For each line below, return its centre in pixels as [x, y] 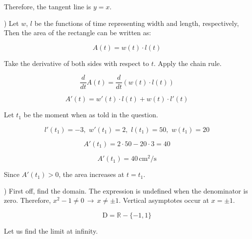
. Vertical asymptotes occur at [164, 200]
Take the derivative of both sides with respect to [77, 63]
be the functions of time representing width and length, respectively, [137, 23]
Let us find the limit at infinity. [51, 230]
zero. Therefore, [28, 200]
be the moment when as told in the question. [91, 115]
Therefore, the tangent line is [48, 6]
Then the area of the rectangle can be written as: [78, 33]
